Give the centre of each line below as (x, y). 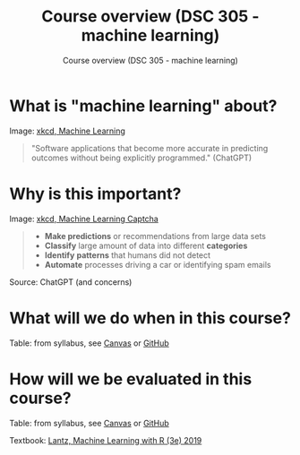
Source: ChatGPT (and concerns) (71, 282)
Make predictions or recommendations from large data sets (155, 236)
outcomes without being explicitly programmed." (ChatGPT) (141, 158)
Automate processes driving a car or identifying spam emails (158, 264)
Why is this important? (95, 193)
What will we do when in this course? (150, 318)
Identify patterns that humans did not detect (128, 255)
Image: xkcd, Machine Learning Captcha (84, 219)
